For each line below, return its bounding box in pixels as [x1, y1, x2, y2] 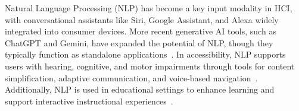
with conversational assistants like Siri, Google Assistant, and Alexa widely [5, 13, 279, 26]
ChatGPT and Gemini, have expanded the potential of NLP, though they [5, 36, 273, 49]
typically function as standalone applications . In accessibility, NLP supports [5, 48, 286, 61]
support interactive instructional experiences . [5, 94, 173, 107]
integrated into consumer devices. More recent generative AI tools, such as [5, 25, 276, 37]
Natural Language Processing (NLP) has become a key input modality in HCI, [5, 2, 292, 14]
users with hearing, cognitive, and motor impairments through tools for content [5, 59, 295, 72]
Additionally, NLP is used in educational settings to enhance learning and [5, 83, 275, 96]
